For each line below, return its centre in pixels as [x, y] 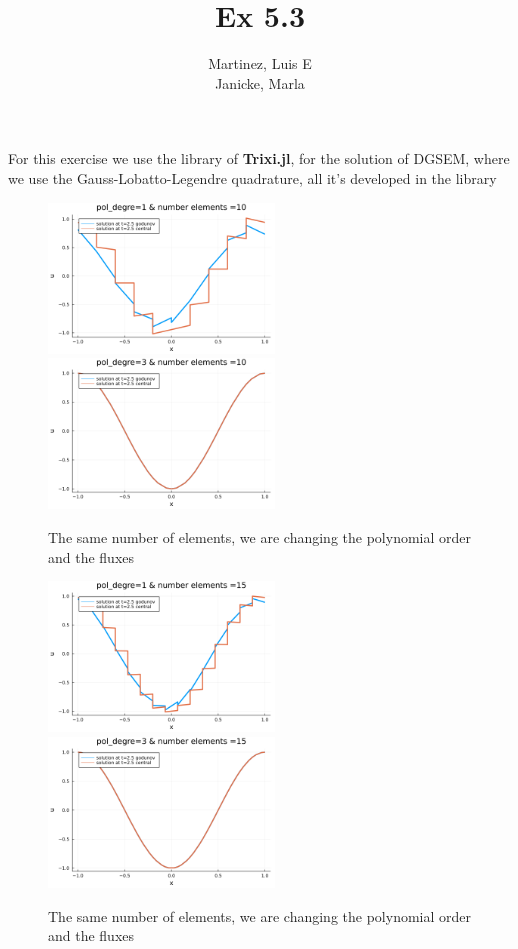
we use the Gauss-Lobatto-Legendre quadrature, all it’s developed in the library [252, 177]
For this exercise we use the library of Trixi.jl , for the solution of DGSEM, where [259, 158]
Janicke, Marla [260, 82]
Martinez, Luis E [260, 63]
